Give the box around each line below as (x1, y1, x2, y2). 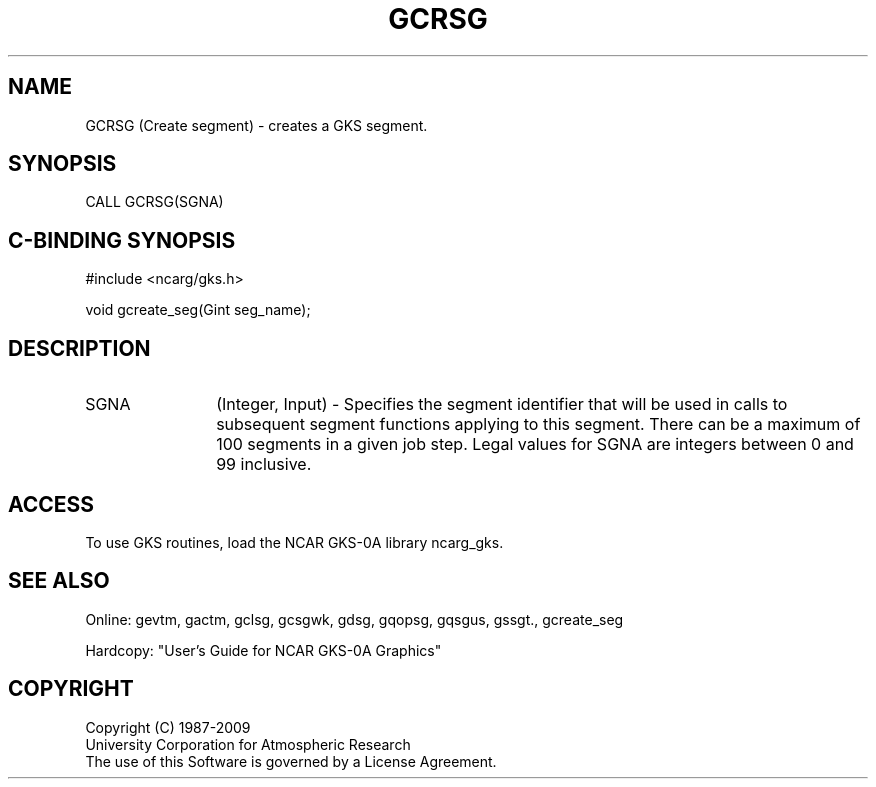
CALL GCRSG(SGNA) (85, 193, 224, 211)
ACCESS (8, 491, 95, 517)
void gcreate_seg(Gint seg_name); (85, 301, 311, 319)
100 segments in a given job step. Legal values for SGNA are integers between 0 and (216, 434, 854, 455)
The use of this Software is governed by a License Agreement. (85, 752, 497, 770)
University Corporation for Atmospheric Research (85, 735, 411, 753)
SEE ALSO (8, 568, 110, 594)
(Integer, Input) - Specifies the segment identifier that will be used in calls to (216, 394, 788, 415)
